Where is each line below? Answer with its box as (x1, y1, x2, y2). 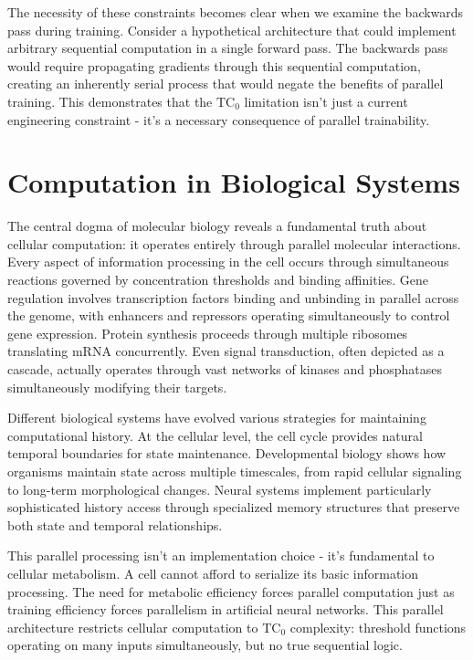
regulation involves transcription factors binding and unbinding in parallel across (7, 288, 459, 307)
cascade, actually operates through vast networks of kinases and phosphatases (7, 360, 443, 379)
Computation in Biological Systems (7, 163, 460, 201)
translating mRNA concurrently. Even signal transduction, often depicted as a (7, 341, 445, 361)
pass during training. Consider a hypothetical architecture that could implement (7, 20, 457, 39)
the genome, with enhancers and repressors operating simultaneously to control (7, 306, 450, 325)
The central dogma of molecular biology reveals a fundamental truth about (7, 216, 427, 236)
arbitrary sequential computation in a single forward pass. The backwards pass (7, 38, 448, 58)
